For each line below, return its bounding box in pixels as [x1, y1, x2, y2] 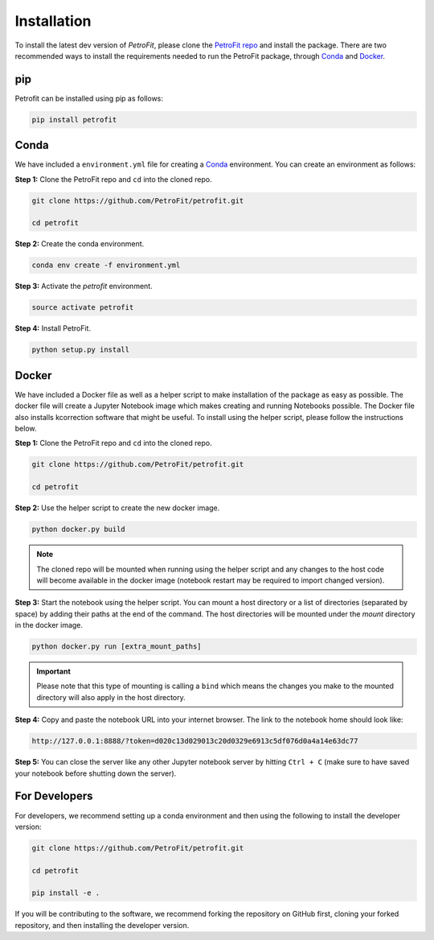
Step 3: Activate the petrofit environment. [14, 282, 153, 291]
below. [14, 423, 37, 434]
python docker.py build [31, 525, 126, 534]
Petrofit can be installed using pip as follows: [14, 93, 164, 103]
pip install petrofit [31, 115, 117, 124]
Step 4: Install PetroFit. [14, 324, 92, 333]
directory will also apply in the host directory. [36, 692, 186, 702]
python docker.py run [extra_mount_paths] [31, 642, 202, 651]
